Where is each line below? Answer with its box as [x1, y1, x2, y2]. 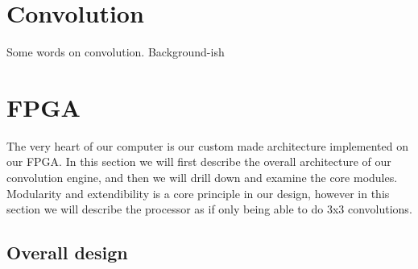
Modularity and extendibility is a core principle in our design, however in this [6, 184, 390, 201]
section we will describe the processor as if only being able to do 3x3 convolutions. [6, 201, 412, 217]
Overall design [6, 240, 128, 265]
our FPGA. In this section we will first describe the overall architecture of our [6, 153, 391, 170]
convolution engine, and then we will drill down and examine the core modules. [6, 169, 398, 186]
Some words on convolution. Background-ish [6, 43, 225, 60]
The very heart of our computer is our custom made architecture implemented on [6, 137, 408, 154]
